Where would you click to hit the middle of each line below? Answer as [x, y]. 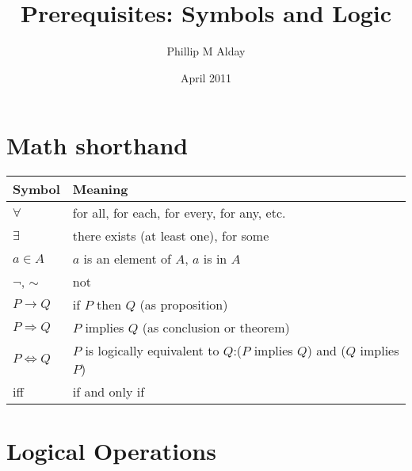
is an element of [127, 259]
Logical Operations [111, 451]
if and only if [109, 392]
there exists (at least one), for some [171, 236]
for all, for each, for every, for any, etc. [179, 213]
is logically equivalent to [152, 351]
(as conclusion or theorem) [216, 328]
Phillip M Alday [206, 51]
